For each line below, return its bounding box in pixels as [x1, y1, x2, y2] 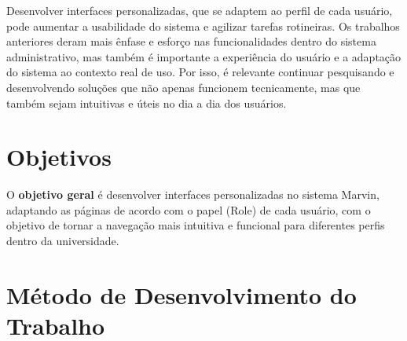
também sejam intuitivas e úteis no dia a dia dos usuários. [6, 94, 287, 111]
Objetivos [6, 141, 112, 173]
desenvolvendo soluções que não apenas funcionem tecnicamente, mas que [6, 79, 361, 95]
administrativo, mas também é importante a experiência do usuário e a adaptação [6, 48, 401, 64]
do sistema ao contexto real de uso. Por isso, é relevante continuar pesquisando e [6, 64, 394, 80]
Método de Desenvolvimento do [6, 278, 357, 310]
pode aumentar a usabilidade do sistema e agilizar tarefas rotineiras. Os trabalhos [6, 17, 400, 34]
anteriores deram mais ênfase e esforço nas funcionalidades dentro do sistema [6, 33, 376, 49]
